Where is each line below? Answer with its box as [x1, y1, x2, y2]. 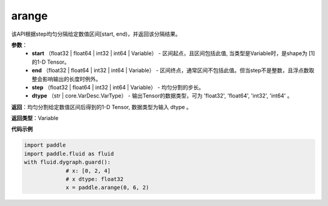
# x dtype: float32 [66, 176, 124, 182]
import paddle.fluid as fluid [24, 150, 114, 157]
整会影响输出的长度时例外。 [32, 75, 101, 82]
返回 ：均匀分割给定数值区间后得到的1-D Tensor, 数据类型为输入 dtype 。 [11, 103, 192, 110]
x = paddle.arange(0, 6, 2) [66, 184, 149, 191]
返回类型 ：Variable [11, 115, 59, 122]
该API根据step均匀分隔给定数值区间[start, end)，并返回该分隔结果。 [11, 30, 182, 38]
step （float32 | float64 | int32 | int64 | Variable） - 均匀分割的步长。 [32, 84, 205, 91]
